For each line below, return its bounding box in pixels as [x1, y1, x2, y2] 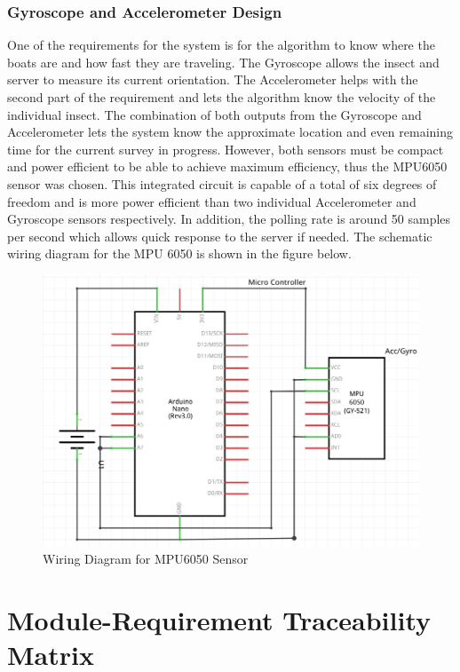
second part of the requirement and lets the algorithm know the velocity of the [7, 88, 436, 106]
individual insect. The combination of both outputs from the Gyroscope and [7, 105, 422, 123]
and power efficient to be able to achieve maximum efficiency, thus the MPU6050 [7, 157, 448, 176]
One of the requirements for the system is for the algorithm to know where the [7, 36, 435, 54]
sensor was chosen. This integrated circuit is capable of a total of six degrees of [7, 174, 437, 193]
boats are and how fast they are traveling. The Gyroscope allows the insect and [7, 52, 440, 71]
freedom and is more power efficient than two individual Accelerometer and [7, 192, 416, 210]
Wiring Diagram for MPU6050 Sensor [43, 549, 249, 568]
